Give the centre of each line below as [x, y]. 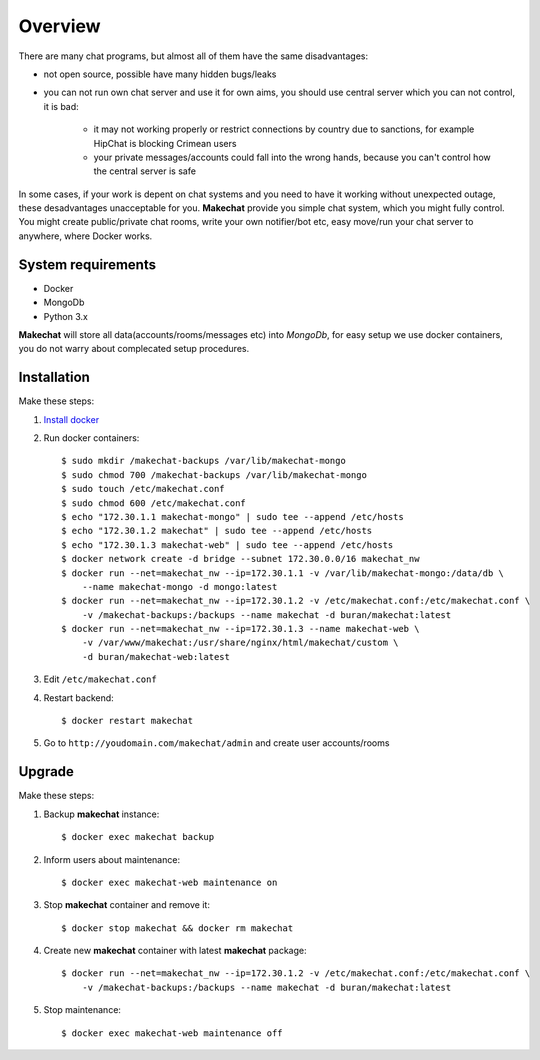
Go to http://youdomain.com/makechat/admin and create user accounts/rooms [216, 743]
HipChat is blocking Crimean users [165, 143]
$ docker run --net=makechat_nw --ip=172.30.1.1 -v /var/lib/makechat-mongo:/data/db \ [283, 573]
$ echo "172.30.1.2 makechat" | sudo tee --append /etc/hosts [217, 531]
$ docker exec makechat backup [138, 837]
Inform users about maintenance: [111, 859]
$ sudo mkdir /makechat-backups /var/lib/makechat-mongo [204, 461]
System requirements [87, 264]
